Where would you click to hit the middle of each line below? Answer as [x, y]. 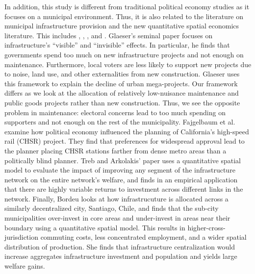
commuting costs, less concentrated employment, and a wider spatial [143, 237]
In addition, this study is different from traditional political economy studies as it [127, 6]
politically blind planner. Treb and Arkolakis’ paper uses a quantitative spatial [123, 160]
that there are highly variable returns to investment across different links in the [124, 189]
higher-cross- [206, 227]
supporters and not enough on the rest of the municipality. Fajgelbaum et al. [120, 122]
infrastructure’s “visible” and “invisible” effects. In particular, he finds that [117, 45]
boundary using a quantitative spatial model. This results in [95, 227]
